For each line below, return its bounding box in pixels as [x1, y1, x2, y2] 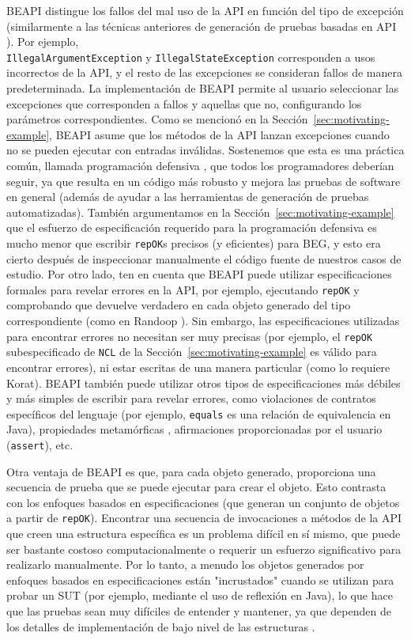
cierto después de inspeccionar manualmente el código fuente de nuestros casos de [6, 250, 402, 267]
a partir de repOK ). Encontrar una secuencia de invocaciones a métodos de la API [6, 509, 402, 526]
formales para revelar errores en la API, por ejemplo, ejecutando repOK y [6, 281, 360, 297]
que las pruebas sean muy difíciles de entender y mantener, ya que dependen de [6, 603, 391, 619]
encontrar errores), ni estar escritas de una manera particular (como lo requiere [6, 358, 390, 375]
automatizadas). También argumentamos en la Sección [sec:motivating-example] [6, 203, 394, 220]
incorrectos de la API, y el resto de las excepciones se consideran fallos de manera [6, 64, 402, 81]
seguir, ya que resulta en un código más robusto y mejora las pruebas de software [6, 172, 401, 189]
